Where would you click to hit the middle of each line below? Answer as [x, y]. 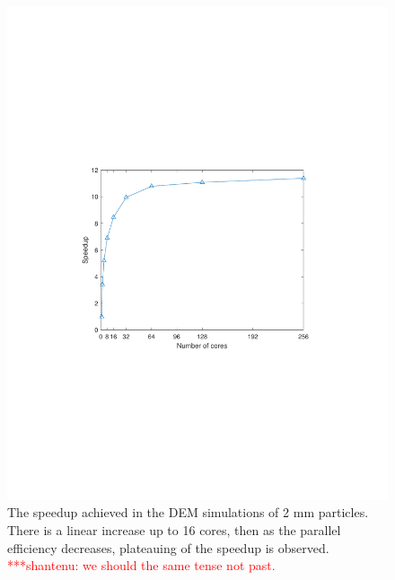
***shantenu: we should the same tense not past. [141, 565]
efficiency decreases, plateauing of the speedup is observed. [168, 547]
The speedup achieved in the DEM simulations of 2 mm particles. [188, 512]
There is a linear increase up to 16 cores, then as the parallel [174, 530]
